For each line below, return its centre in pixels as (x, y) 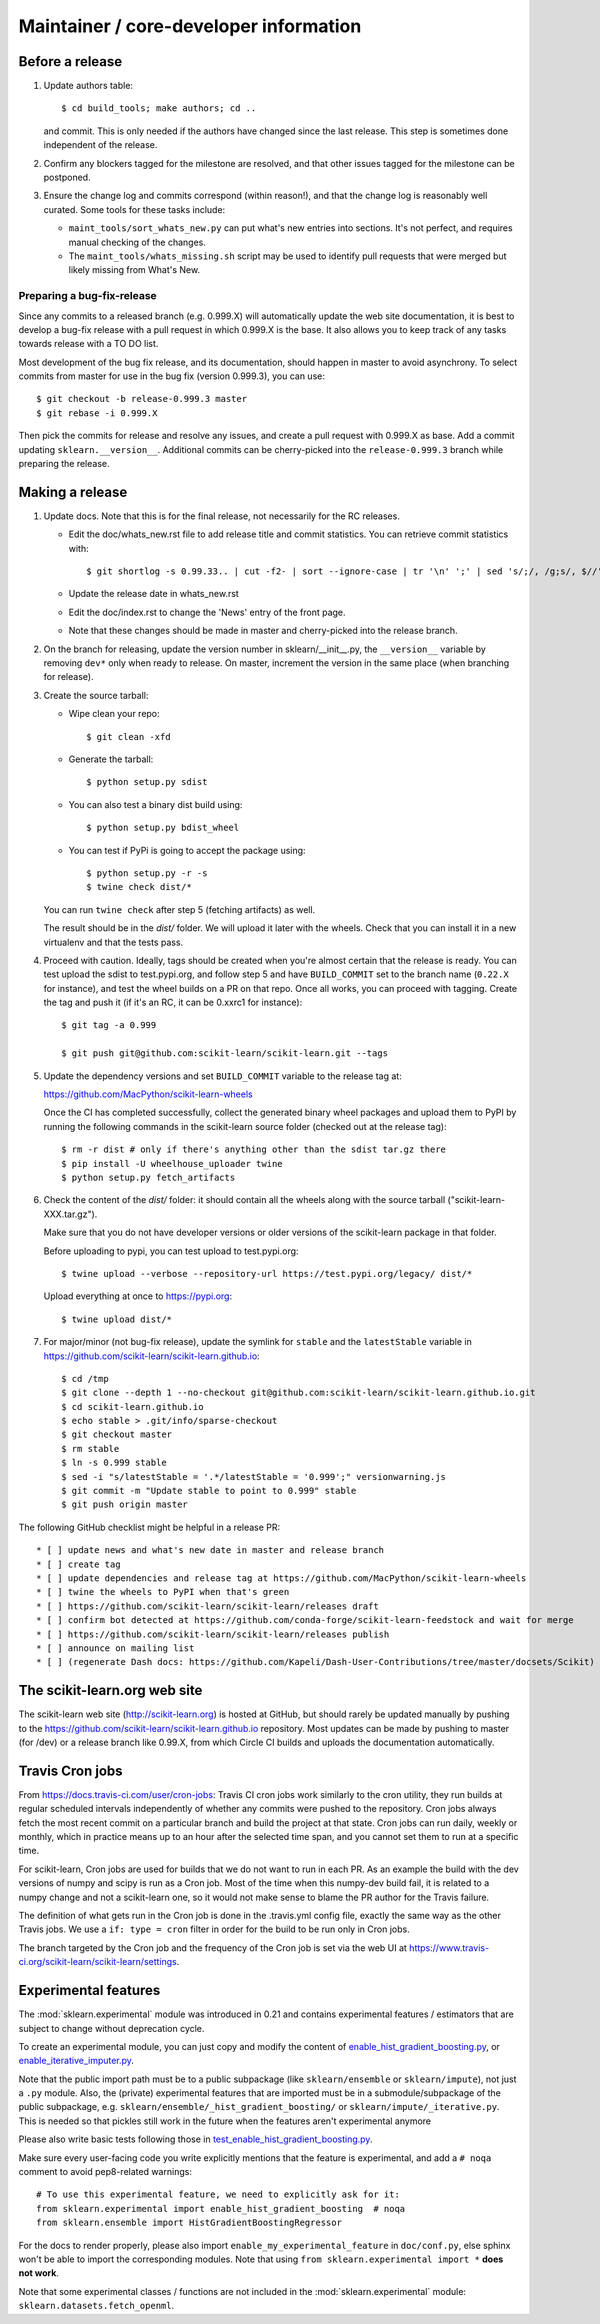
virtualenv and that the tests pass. (113, 942)
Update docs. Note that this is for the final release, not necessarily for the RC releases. (221, 516)
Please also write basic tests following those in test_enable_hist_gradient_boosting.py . (195, 2139)
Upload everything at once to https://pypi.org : (138, 1296)
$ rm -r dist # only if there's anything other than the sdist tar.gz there (254, 1149)
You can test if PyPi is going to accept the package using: (187, 850)
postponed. (67, 177)
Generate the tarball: (111, 759)
